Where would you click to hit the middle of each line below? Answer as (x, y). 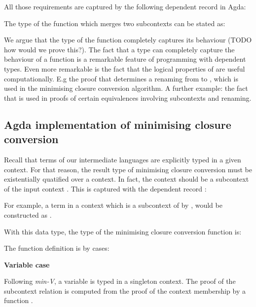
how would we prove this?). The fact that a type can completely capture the (119, 49)
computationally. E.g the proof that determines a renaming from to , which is (121, 78)
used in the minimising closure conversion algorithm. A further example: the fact (126, 88)
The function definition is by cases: (57, 248)
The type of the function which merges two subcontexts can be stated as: (115, 23)
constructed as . (28, 214)
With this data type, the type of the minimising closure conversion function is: (123, 231)
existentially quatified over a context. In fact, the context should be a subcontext (127, 179)
